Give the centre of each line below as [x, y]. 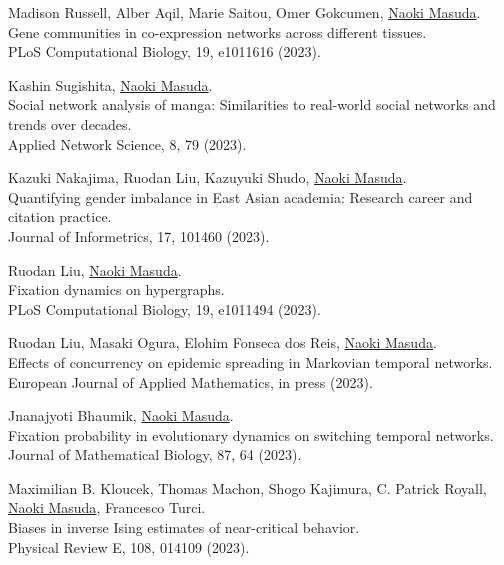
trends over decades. [70, 123]
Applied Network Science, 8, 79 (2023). [127, 143]
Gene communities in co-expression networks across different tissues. [217, 31]
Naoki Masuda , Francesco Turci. [107, 507]
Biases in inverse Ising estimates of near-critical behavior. [184, 527]
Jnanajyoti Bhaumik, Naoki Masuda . [121, 415]
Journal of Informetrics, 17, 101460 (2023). [139, 235]
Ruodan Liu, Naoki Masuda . [95, 269]
